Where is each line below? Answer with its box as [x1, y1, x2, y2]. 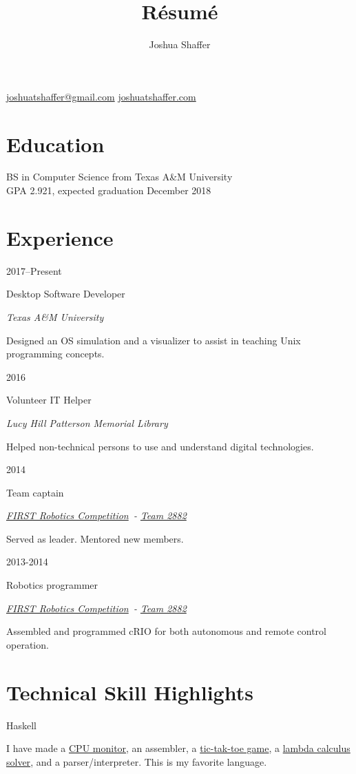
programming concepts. [6, 346, 105, 361]
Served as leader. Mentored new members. [6, 531, 184, 545]
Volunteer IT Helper [6, 393, 92, 407]
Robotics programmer [6, 578, 98, 592]
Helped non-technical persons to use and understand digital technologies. [6, 439, 314, 453]
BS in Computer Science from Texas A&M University [6, 169, 233, 184]
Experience [6, 223, 114, 251]
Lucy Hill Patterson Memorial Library [6, 415, 168, 430]
